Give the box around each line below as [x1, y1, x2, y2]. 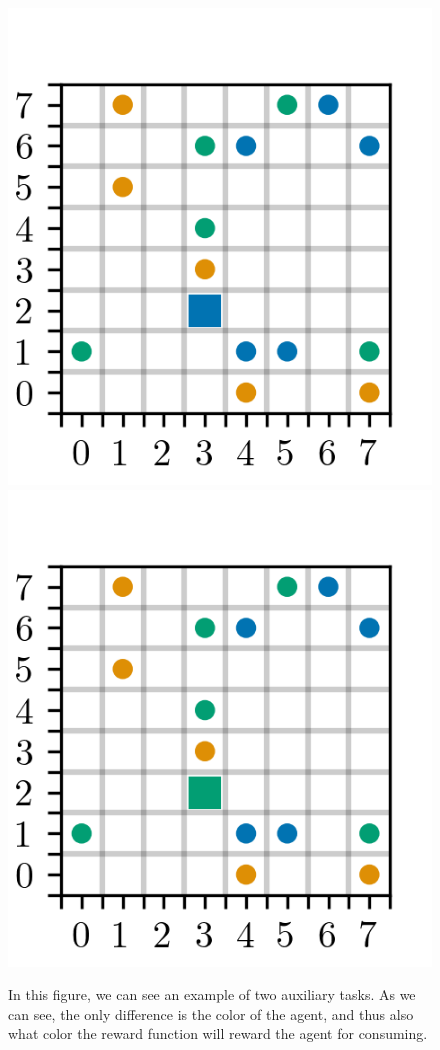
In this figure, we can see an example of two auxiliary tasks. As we [8, 984, 416, 1005]
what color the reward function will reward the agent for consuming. [8, 1023, 428, 1044]
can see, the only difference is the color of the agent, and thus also [8, 1003, 414, 1024]
